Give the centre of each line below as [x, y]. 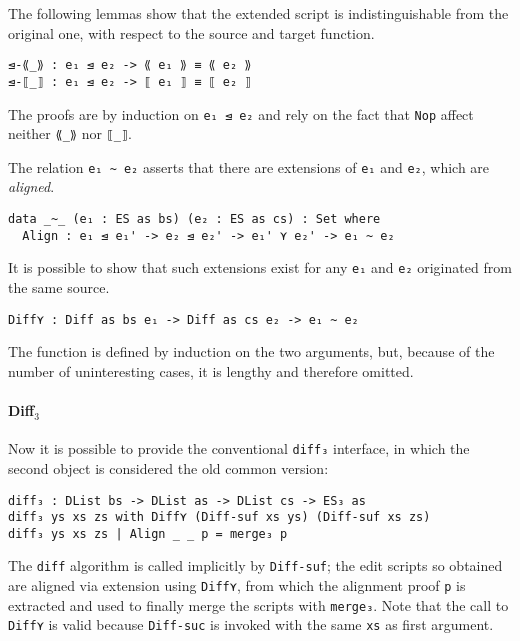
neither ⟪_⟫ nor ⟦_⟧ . [70, 133]
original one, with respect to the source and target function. [191, 32]
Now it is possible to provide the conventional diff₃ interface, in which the [239, 448]
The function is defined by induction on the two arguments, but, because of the [251, 351]
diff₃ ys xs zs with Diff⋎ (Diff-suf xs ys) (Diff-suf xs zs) [219, 517]
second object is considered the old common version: [168, 467]
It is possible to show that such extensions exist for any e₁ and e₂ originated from [260, 267]
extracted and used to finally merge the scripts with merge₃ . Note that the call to [258, 604]
